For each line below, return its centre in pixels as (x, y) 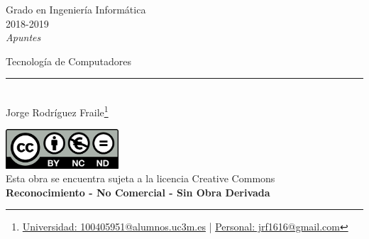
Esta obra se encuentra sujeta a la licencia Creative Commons (141, 178)
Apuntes (23, 37)
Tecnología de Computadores (69, 61)
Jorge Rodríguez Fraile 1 (57, 111)
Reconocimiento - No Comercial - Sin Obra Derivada (138, 192)
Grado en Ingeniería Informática (76, 9)
